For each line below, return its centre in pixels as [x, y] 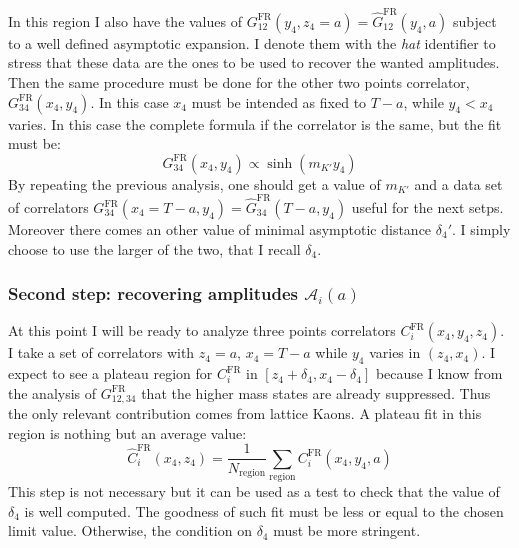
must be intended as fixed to [279, 101]
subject [474, 20]
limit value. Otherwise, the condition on [130, 530]
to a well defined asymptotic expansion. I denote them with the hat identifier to [252, 42]
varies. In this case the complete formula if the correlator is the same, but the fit [255, 123]
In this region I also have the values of [125, 20]
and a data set [458, 183]
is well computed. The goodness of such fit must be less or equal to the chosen [264, 510]
